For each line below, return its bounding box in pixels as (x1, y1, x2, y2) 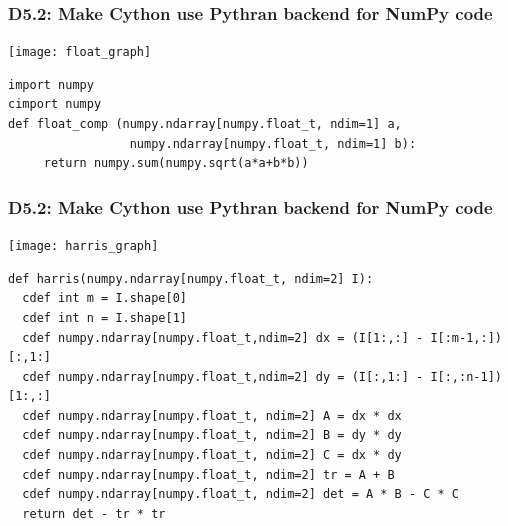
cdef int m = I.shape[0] (22, 291, 187, 306)
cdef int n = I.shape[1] (22, 310, 187, 325)
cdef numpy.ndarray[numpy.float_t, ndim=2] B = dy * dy (22, 428, 402, 443)
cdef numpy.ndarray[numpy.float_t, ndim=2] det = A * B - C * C (22, 487, 460, 502)
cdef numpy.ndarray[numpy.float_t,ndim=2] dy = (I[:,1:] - (22, 369, 424, 384)
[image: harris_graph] (8, 239, 159, 254)
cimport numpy (8, 97, 102, 112)
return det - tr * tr (22, 506, 166, 521)
